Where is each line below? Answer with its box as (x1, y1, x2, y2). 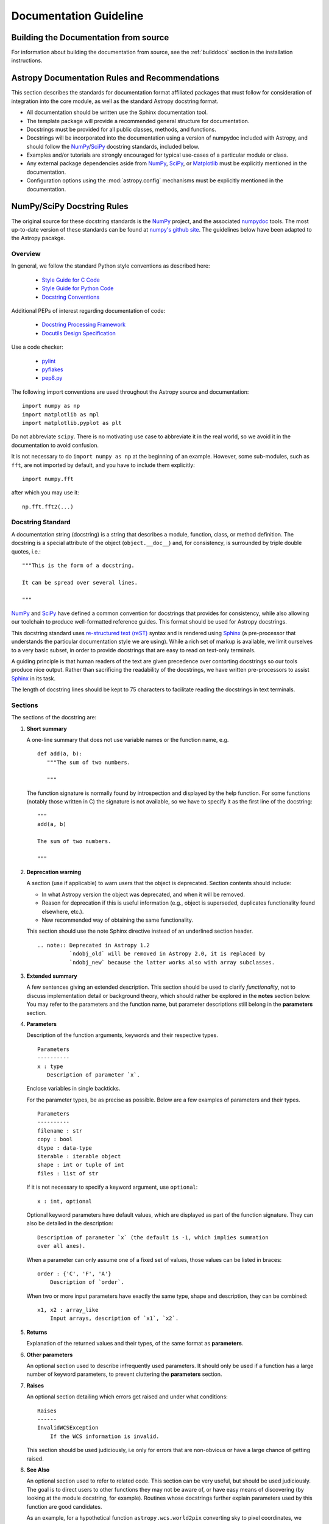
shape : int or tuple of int (37, 1161, 124, 1169)
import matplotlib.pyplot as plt (22, 419, 122, 426)
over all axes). (37, 1242, 86, 1250)
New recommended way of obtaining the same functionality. (41, 916, 194, 924)
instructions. (11, 57, 43, 64)
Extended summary (26, 972, 77, 980)
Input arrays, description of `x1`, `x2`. (49, 1315, 179, 1322)
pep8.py (41, 374, 63, 382)
